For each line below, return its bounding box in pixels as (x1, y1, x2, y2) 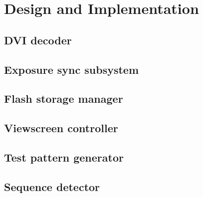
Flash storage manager (4, 91, 123, 106)
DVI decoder (4, 32, 72, 47)
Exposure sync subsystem (4, 61, 139, 77)
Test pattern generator (4, 149, 124, 165)
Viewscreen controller (4, 120, 118, 136)
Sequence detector (4, 179, 100, 194)
